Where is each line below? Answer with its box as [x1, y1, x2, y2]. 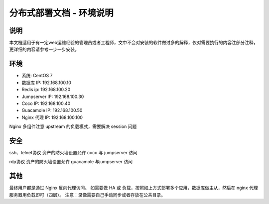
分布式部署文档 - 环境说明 [9, 7, 114, 18]
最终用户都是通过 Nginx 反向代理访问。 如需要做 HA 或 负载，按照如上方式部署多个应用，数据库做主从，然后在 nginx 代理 [9, 185, 259, 191]
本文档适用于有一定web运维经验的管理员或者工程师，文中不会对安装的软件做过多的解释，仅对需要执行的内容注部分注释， [9, 40, 258, 46]
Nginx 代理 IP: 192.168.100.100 [21, 114, 83, 120]
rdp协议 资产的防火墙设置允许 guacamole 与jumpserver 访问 [9, 159, 133, 165]
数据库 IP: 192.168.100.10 [21, 80, 72, 86]
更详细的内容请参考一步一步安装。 [9, 46, 79, 52]
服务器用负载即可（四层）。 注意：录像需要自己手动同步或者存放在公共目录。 [9, 192, 165, 198]
